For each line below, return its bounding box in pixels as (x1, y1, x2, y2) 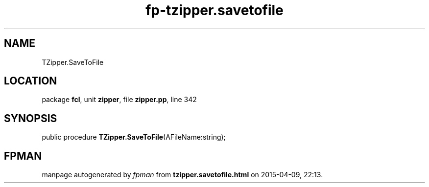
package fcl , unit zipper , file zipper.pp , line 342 (42, 95, 197, 104)
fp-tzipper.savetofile (145, 2, 284, 19)
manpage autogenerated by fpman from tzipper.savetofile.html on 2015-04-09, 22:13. (42, 170, 323, 179)
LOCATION (4, 75, 57, 87)
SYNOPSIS (4, 112, 57, 125)
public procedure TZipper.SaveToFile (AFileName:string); (42, 133, 226, 142)
